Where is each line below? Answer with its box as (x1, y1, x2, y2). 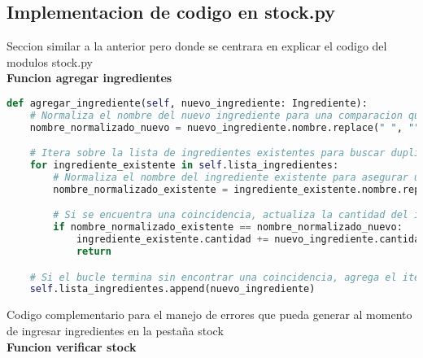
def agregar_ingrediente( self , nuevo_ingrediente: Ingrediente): (7, 97, 368, 109)
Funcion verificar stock (7, 338, 137, 355)
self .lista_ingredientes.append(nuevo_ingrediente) (29, 283, 316, 295)
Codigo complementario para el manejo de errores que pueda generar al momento (7, 306, 412, 323)
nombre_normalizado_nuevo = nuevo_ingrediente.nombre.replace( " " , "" (29, 121, 421, 133)
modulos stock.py (7, 53, 93, 70)
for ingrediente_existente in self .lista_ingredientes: (29, 159, 339, 172)
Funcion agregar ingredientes (7, 69, 172, 86)
